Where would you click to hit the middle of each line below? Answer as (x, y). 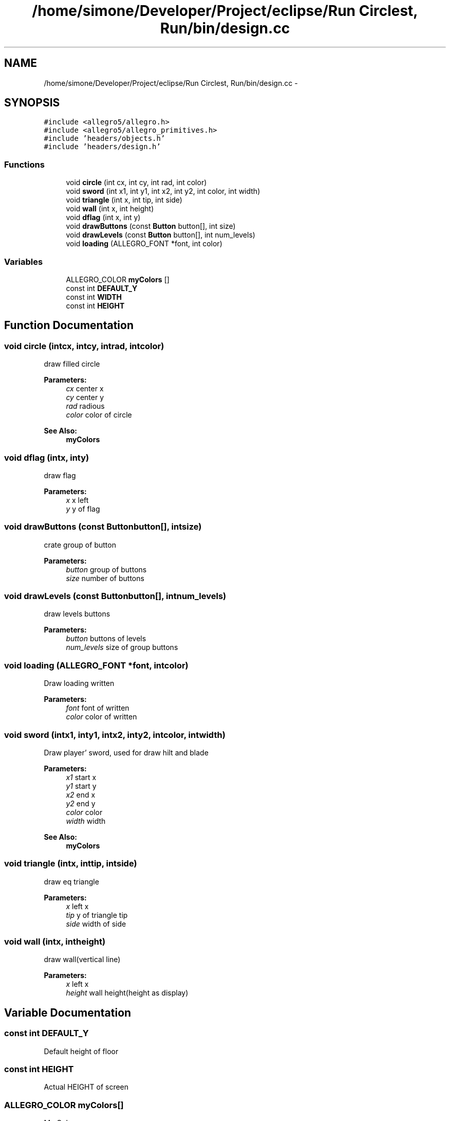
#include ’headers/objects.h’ (105, 139)
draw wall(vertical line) (82, 960)
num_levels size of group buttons (122, 647)
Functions (24, 164)
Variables (24, 261)
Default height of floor (81, 1051)
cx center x (85, 389)
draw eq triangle (71, 881)
